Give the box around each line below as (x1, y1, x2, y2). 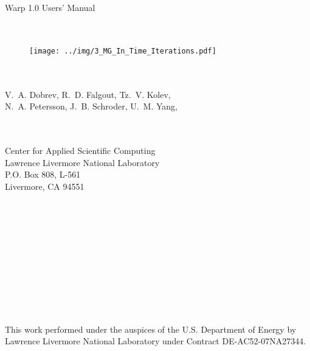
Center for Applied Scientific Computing (5, 144, 156, 156)
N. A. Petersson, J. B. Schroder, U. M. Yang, (5, 100, 177, 113)
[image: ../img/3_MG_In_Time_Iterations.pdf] (29, 46, 216, 55)
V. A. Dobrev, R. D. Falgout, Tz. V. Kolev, (5, 88, 171, 100)
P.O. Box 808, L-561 (5, 168, 81, 181)
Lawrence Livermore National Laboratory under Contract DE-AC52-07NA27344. (5, 335, 306, 347)
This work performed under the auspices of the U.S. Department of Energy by (5, 322, 297, 335)
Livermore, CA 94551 (5, 179, 84, 192)
